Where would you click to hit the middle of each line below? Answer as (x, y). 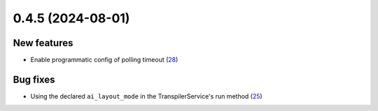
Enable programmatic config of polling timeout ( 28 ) (104, 60)
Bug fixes (34, 79)
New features (43, 43)
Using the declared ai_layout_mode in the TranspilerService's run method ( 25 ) (146, 96)
